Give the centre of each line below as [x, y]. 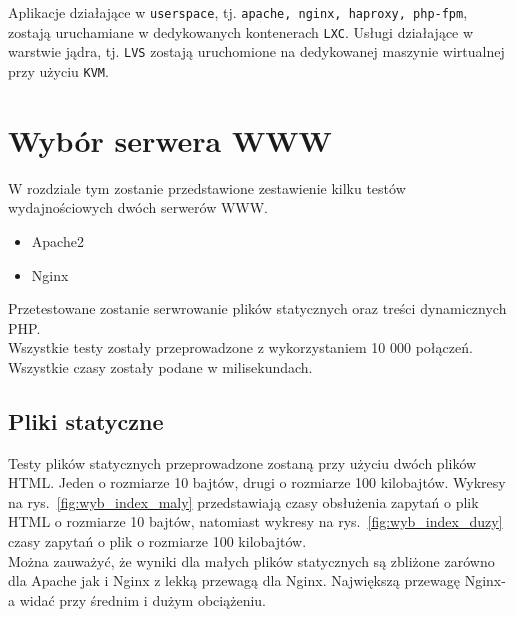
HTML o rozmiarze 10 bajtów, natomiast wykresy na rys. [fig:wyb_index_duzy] [255, 521]
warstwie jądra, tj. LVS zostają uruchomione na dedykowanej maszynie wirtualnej [256, 51]
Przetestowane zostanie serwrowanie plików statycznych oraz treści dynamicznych [257, 308]
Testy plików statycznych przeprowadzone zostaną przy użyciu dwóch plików [242, 462]
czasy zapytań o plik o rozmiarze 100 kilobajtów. [157, 541]
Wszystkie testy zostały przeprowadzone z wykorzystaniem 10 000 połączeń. [240, 347]
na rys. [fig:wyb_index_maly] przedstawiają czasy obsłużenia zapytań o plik [243, 501]
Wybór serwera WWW [170, 139]
